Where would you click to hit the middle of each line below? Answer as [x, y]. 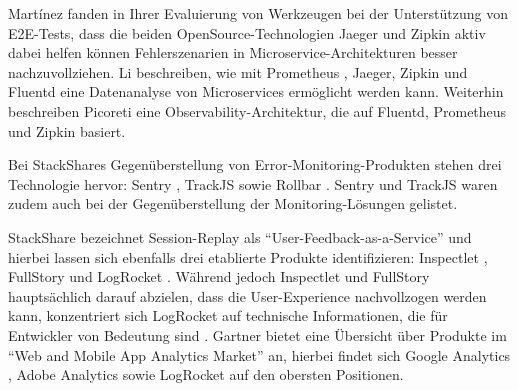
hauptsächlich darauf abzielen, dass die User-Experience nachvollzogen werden [247, 295]
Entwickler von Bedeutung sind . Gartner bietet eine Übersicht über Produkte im [257, 334]
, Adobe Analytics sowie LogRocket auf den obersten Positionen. [206, 374]
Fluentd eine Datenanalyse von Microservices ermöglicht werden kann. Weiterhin [256, 91]
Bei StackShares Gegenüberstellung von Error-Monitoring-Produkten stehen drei [255, 164]
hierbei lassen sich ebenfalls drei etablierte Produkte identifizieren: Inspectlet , [248, 256]
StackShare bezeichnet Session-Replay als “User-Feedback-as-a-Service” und [240, 236]
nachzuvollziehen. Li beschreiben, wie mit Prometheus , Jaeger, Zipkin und [238, 71]
